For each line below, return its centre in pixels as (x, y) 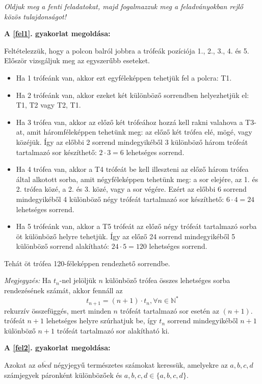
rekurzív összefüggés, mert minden (58, 310)
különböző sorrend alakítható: (62, 246)
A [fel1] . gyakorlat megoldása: (57, 33)
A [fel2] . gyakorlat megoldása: (57, 348)
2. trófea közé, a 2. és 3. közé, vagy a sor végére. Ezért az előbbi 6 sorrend (131, 189)
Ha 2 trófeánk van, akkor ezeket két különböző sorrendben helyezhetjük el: (133, 95)
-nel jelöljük (78, 280)
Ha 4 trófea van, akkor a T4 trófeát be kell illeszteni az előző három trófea (132, 169)
